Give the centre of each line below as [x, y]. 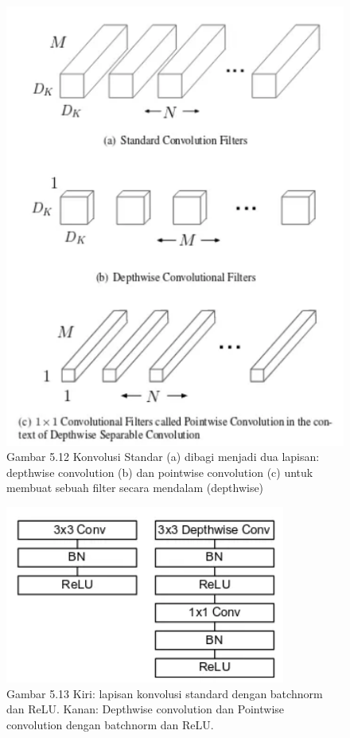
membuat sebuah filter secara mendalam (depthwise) [135, 488]
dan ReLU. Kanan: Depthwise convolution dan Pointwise [146, 709]
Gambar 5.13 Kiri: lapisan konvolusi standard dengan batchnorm [165, 693]
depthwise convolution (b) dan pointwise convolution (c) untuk [160, 472]
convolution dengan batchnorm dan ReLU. [110, 724]
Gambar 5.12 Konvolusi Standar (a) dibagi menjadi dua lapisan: [163, 457]
